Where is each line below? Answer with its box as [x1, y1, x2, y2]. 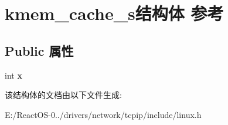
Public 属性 [5, 41, 74, 59]
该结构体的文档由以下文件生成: [5, 89, 122, 101]
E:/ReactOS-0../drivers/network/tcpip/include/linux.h [5, 108, 202, 120]
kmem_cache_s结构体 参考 [5, 1, 224, 25]
